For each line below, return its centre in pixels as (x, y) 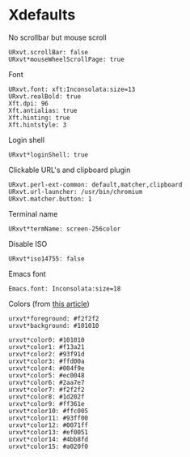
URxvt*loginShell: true (49, 155)
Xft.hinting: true (39, 118)
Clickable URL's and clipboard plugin (70, 170)
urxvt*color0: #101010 (46, 340)
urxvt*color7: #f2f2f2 (46, 390)
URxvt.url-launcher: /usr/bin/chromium (76, 192)
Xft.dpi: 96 (28, 103)
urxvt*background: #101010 (54, 326)
